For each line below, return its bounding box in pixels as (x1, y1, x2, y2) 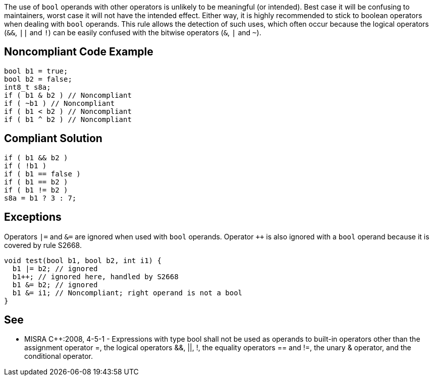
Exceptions (4, 211, 62, 224)
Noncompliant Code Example (4, 45, 153, 58)
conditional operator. (24, 352, 93, 361)
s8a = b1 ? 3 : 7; (4, 194, 77, 202)
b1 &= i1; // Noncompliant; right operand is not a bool (12, 288, 243, 297)
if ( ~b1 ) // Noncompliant (4, 99, 115, 107)
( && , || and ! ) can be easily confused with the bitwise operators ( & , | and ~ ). (4, 28, 261, 37)
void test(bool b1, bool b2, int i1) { (4, 256, 161, 265)
